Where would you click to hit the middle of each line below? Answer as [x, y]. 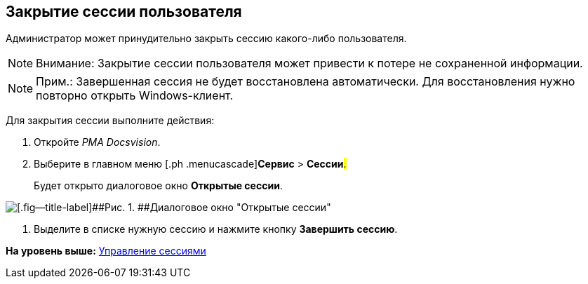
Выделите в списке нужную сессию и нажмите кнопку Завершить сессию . [216, 229]
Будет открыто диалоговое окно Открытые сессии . [158, 186]
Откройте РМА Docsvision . [97, 142]
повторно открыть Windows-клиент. [135, 96]
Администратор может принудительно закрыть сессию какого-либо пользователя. [206, 39]
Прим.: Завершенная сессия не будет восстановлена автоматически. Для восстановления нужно [306, 82]
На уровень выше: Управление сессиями [106, 251]
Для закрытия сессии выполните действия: [110, 121]
